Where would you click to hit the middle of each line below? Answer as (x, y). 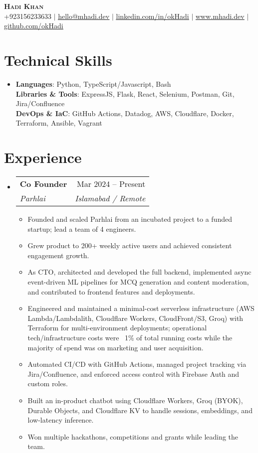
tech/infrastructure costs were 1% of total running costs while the (130, 337)
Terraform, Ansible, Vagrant (59, 123)
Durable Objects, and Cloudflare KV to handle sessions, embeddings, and (140, 410)
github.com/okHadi (34, 26)
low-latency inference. (61, 420)
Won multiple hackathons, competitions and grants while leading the (133, 436)
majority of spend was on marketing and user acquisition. (116, 347)
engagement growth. (58, 255)
